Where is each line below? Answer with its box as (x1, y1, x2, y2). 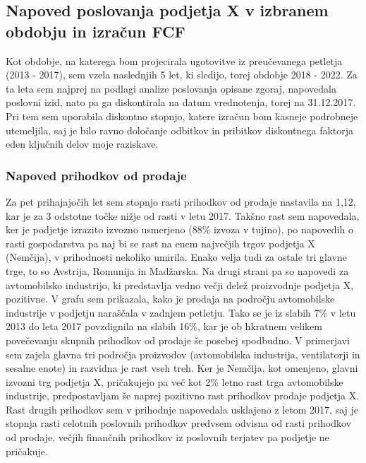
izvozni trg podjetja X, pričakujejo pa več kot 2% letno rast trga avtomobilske (6, 374, 343, 389)
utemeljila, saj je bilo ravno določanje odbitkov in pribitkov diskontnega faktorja (6, 122, 354, 137)
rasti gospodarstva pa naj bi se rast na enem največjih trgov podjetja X (6, 235, 315, 250)
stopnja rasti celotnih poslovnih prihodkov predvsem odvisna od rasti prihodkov (6, 416, 351, 430)
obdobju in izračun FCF (6, 20, 185, 42)
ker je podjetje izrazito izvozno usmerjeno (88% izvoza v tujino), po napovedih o (6, 222, 353, 237)
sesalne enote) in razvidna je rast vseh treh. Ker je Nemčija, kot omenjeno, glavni (6, 361, 358, 375)
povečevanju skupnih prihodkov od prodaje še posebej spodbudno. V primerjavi (6, 332, 350, 347)
